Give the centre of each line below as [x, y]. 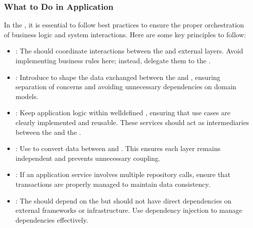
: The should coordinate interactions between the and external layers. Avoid [129, 51]
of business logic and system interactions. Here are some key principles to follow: [125, 34]
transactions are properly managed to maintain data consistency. [113, 184]
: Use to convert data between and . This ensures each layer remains [118, 148]
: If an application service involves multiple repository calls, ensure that [123, 174]
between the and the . [48, 132]
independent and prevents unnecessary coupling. [88, 158]
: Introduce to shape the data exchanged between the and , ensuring [118, 77]
